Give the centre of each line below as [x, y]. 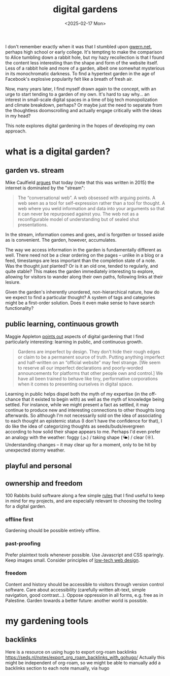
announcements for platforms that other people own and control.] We [90, 373]
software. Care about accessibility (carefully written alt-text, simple [76, 590]
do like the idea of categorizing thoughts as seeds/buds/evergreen [75, 426]
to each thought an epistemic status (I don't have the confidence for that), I [84, 421]
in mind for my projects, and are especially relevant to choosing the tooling [83, 501]
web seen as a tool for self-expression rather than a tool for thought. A [91, 203]
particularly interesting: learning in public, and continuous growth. [74, 342]
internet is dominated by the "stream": [45, 188]
